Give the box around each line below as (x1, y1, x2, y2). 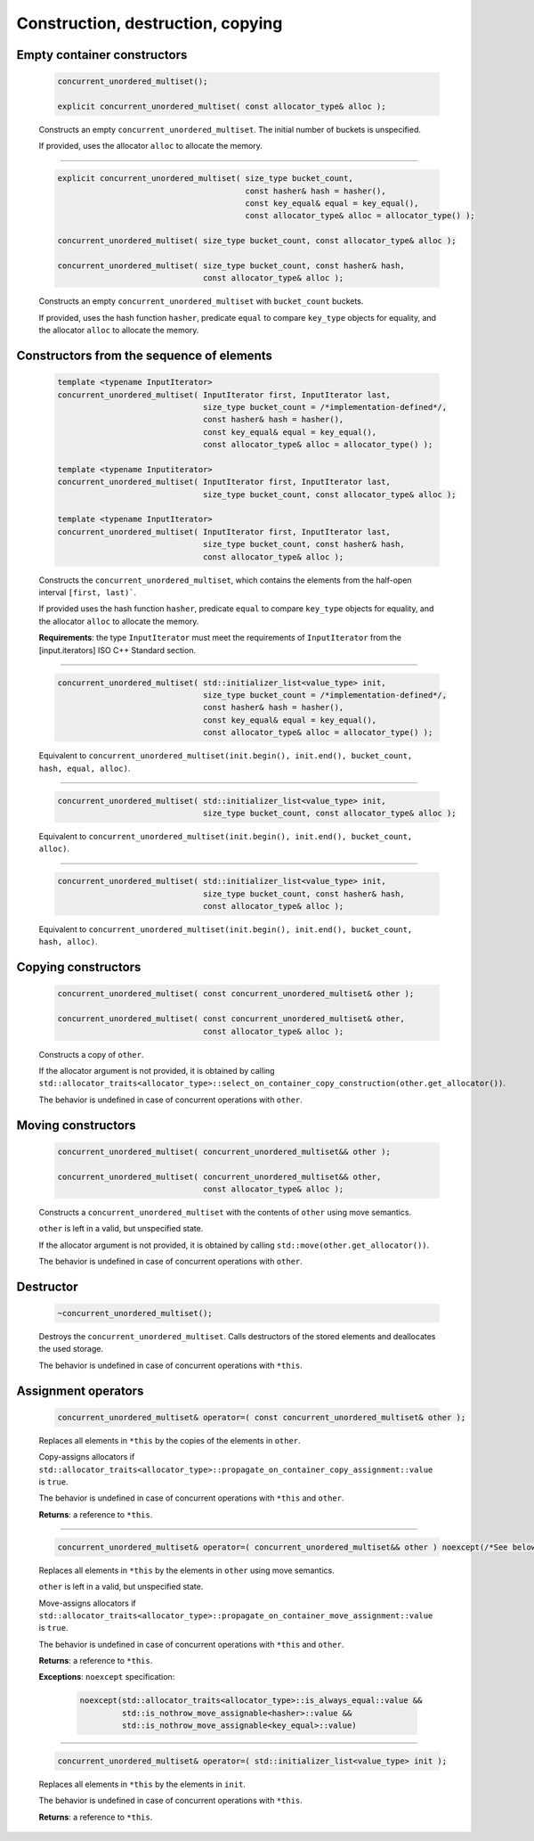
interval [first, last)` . (38, 587, 137, 598)
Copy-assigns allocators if (38, 1452, 135, 1462)
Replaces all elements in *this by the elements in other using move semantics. (38, 1565, 335, 1575)
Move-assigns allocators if (38, 1598, 137, 1608)
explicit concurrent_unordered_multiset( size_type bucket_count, (57, 174, 353, 184)
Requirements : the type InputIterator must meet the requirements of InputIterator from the (38, 633, 402, 643)
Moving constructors (16, 1117, 137, 1133)
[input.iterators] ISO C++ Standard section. (38, 644, 196, 655)
